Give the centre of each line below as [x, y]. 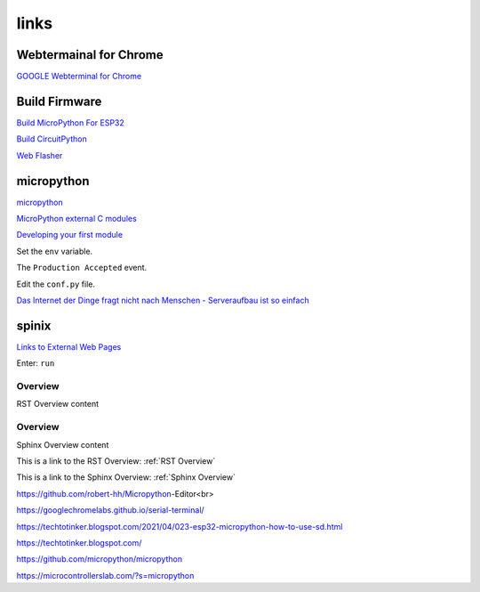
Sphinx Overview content [63, 444]
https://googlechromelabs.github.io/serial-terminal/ [110, 510]
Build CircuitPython [52, 139]
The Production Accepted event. [82, 268]
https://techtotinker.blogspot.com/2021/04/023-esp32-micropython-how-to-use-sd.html [180, 526]
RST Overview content [58, 404]
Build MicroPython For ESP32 [70, 122]
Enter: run [36, 363]
